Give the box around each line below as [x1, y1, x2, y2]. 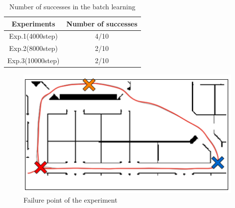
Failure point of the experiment [23, 194, 117, 205]
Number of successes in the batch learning [9, 1, 136, 11]
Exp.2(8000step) [9, 43, 58, 53]
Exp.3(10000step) [7, 55, 60, 66]
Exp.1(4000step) [9, 31, 58, 41]
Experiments [11, 18, 55, 28]
